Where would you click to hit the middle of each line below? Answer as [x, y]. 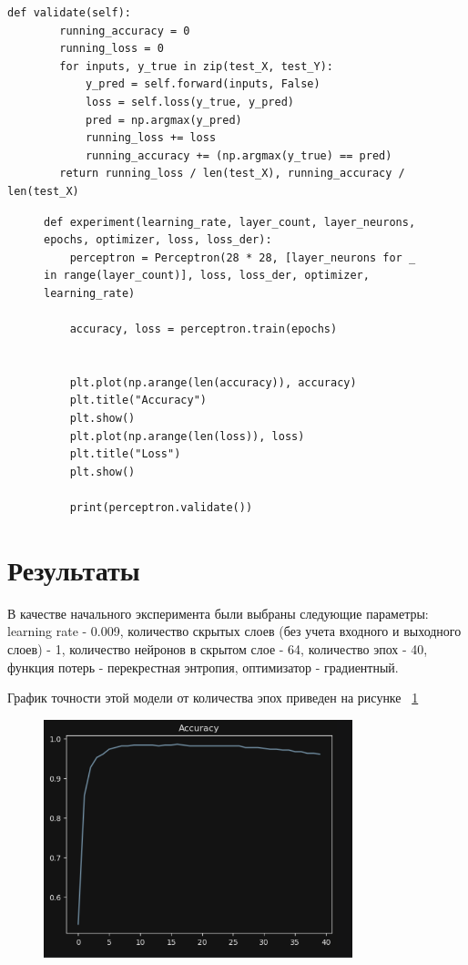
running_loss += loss [151, 138]
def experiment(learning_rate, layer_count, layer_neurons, [230, 222]
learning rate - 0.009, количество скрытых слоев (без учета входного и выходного [234, 631]
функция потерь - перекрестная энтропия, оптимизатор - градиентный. [203, 667]
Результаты [74, 569]
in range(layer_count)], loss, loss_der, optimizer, [207, 276]
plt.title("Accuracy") [138, 400]
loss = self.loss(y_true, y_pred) [189, 102]
